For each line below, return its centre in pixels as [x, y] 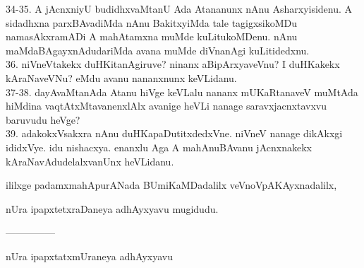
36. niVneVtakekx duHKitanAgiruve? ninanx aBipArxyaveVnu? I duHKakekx [173, 64]
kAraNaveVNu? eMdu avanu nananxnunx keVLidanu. [121, 77]
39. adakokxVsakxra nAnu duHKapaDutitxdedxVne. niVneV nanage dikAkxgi [174, 133]
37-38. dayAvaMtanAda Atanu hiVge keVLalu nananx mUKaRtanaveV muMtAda [182, 92]
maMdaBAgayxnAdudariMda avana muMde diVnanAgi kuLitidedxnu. [158, 50]
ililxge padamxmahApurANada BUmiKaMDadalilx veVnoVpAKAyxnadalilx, [171, 185]
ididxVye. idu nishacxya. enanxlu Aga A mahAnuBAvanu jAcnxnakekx [159, 147]
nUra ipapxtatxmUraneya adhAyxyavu [89, 256]
